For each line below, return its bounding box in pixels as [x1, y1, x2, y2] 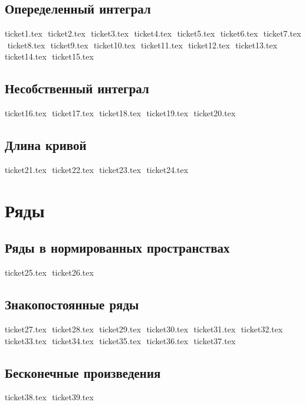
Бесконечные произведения [5, 363, 161, 381]
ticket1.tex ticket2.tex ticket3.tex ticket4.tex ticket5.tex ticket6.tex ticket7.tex [5, 27, 301, 40]
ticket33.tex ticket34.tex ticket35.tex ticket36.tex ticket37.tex [5, 334, 236, 347]
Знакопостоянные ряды [5, 295, 139, 313]
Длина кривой [5, 136, 87, 154]
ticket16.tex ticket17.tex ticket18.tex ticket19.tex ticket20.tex [5, 107, 236, 119]
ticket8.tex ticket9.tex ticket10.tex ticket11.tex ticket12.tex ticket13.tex [7, 38, 278, 51]
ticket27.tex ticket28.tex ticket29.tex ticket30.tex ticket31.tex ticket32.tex [5, 322, 283, 335]
